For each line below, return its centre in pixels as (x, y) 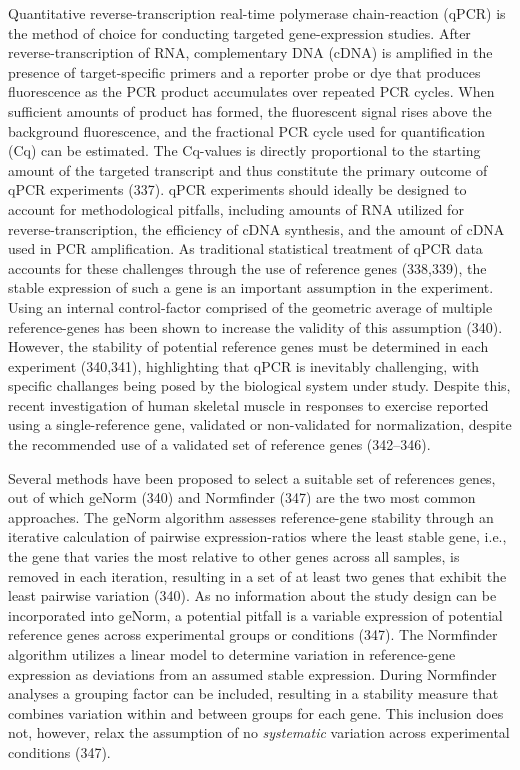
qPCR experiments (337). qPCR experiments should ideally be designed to (237, 189)
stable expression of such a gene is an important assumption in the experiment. (251, 287)
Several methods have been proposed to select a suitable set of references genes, (252, 477)
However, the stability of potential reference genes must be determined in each (248, 346)
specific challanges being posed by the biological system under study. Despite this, (259, 385)
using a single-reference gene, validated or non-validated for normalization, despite (260, 424)
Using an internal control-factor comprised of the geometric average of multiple (250, 306)
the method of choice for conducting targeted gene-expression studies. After (239, 32)
